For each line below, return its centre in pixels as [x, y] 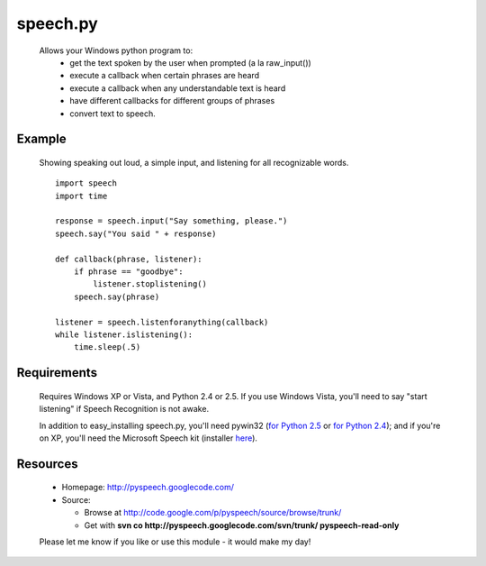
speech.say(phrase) [117, 297]
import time [81, 196]
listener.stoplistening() [150, 284]
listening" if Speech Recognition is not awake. [124, 409]
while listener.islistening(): [124, 334]
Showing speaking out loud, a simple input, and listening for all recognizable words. [194, 162]
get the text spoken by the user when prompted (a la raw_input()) [191, 62]
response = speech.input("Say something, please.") [171, 221]
